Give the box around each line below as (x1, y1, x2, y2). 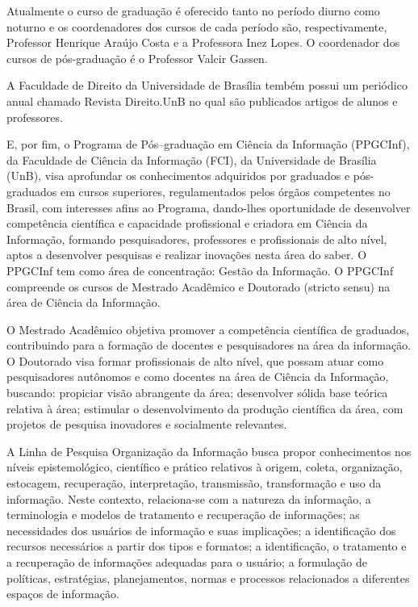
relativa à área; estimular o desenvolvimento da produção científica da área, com (6, 400, 403, 417)
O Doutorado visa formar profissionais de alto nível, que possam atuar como (6, 352, 384, 369)
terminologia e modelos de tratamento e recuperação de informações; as (6, 506, 360, 523)
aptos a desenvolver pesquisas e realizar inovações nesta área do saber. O (6, 246, 367, 263)
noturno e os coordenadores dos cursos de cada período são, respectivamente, (6, 18, 387, 35)
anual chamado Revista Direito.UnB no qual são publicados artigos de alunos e (6, 92, 398, 109)
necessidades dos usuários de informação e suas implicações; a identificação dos (6, 521, 396, 538)
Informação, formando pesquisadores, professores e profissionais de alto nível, (6, 230, 387, 247)
